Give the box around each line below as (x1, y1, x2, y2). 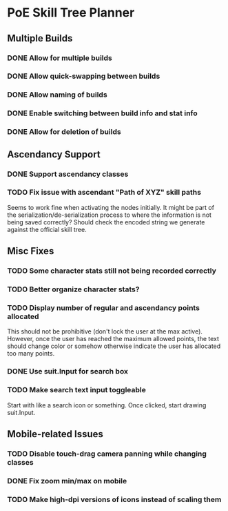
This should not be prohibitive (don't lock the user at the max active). (7, 327, 203, 336)
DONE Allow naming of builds (7, 90, 108, 99)
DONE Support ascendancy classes (7, 169, 129, 179)
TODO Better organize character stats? (7, 285, 140, 294)
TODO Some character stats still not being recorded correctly (7, 266, 217, 276)
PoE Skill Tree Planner (7, 5, 135, 21)
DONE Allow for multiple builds (7, 53, 112, 63)
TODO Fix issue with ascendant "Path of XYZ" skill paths (7, 188, 202, 197)
